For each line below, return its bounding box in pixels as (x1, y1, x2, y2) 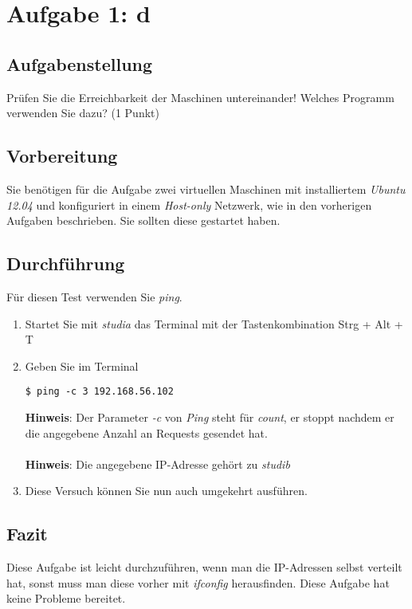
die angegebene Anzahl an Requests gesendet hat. (25, 424, 268, 441)
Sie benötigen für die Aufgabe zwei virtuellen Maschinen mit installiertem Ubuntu (6, 180, 406, 197)
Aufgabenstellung (6, 51, 153, 76)
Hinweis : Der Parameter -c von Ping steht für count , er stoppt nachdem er (25, 408, 394, 425)
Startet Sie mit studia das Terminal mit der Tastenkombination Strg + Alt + (25, 315, 403, 332)
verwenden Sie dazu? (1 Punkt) (6, 104, 159, 121)
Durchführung (6, 251, 125, 276)
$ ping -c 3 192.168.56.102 (25, 386, 174, 398)
